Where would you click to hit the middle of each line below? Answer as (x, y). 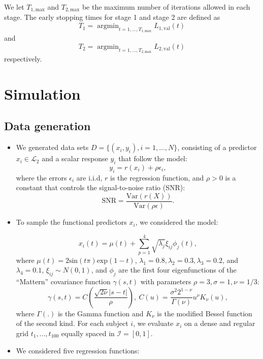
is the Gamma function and (101, 313)
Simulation (42, 93)
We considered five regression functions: (78, 350)
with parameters (166, 281)
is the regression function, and (157, 177)
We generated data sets (52, 147)
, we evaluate (153, 323)
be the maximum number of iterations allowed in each (166, 7)
